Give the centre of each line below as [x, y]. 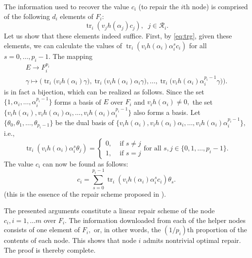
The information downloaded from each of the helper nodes [157, 220]
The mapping [73, 56]
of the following [27, 16]
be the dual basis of [84, 122]
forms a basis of [78, 101]
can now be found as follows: [85, 163]
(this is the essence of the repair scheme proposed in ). [85, 194]
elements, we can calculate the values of [63, 45]
